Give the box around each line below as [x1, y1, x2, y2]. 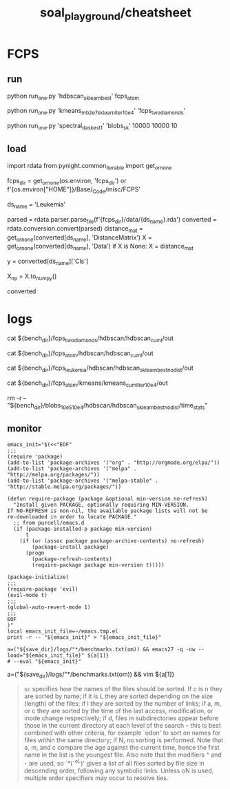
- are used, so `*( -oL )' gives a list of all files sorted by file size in [23, 758, 205, 767]
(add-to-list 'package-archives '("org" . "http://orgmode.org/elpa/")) [7, 459, 220, 466]
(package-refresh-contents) [32, 556, 112, 562]
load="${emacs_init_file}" [7, 652, 85, 659]
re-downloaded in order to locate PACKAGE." [7, 513, 137, 520]
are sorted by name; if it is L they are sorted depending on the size [23, 692, 213, 700]
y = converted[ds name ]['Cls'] [7, 257, 88, 266]
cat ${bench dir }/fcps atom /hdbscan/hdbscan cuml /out [7, 349, 154, 359]
